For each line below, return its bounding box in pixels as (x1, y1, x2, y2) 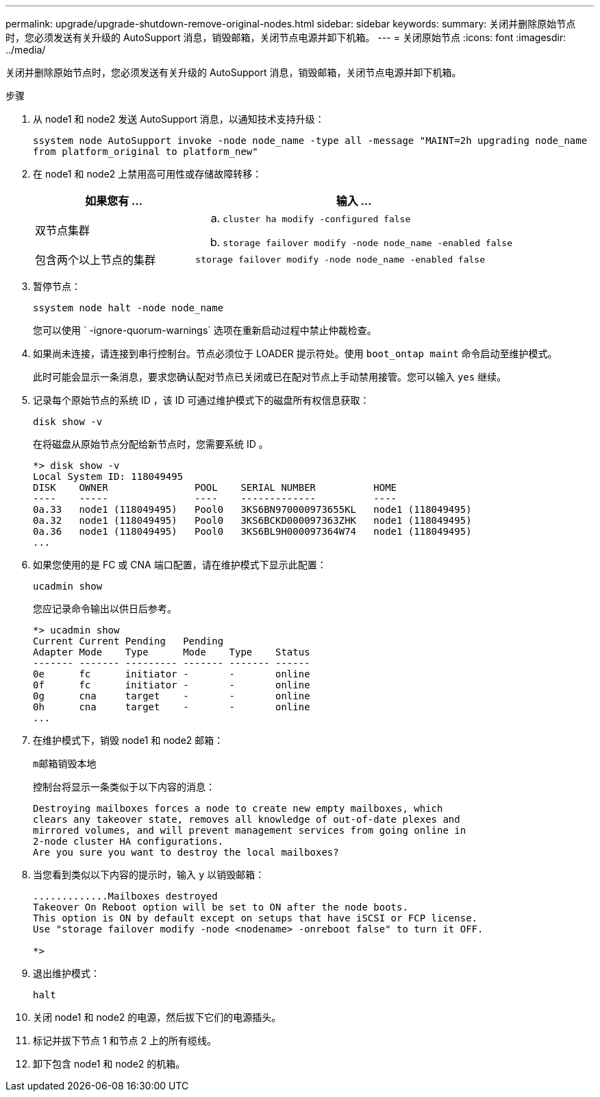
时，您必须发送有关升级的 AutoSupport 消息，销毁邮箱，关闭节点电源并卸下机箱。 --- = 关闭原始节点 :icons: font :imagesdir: (5, 32, 566, 43)
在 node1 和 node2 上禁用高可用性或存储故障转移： (33, 168, 262, 180)
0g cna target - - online (33, 690, 310, 701)
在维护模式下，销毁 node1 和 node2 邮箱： (33, 734, 224, 746)
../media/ (5, 44, 46, 56)
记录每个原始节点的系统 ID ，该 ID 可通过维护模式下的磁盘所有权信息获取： (33, 394, 370, 406)
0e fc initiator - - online (33, 668, 310, 679)
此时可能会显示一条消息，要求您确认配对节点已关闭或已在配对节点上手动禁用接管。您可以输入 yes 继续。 (33, 371, 507, 383)
